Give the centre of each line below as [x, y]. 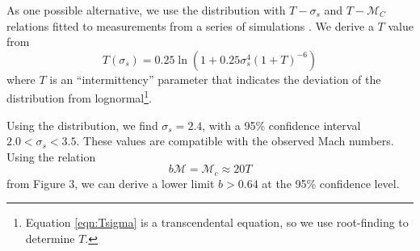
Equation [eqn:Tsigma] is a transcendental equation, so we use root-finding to [217, 222]
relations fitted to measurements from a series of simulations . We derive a [190, 25]
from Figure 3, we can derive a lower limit [111, 183]
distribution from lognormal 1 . [79, 97]
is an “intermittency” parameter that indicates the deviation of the [215, 79]
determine [50, 238]
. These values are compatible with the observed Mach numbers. [235, 141]
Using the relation [51, 156]
